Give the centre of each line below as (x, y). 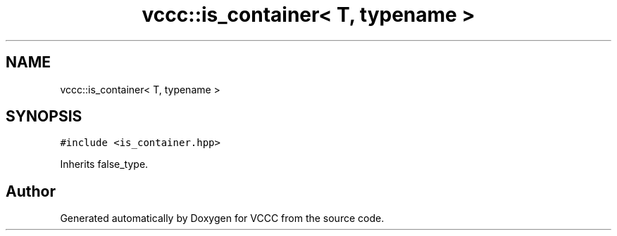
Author (31, 191)
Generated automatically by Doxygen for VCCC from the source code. (222, 218)
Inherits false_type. (104, 164)
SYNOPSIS (44, 117)
